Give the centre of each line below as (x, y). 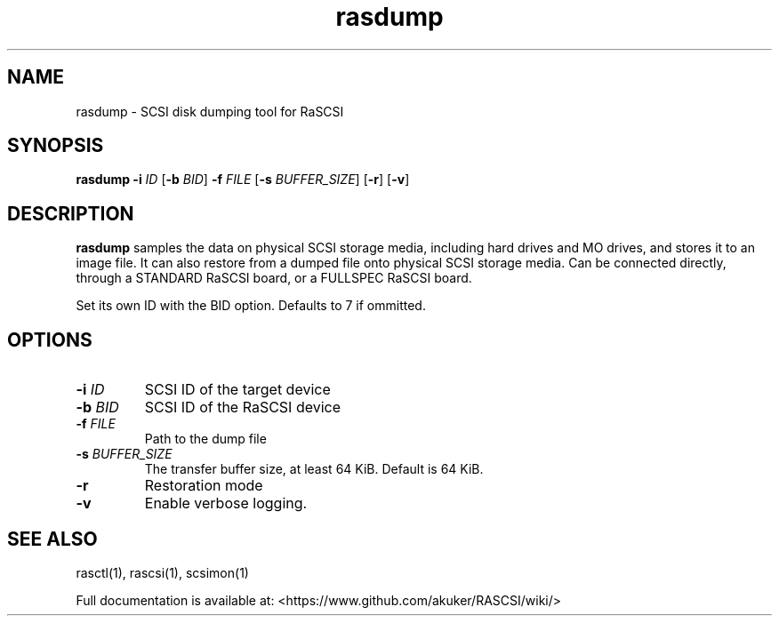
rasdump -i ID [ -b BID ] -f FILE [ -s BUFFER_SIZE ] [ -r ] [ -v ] (243, 180)
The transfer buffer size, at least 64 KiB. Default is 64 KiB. (314, 469)
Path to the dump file (205, 439)
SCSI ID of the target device (237, 390)
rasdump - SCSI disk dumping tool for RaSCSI (210, 111)
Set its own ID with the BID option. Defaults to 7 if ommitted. (251, 306)
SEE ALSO (52, 539)
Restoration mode (204, 486)
